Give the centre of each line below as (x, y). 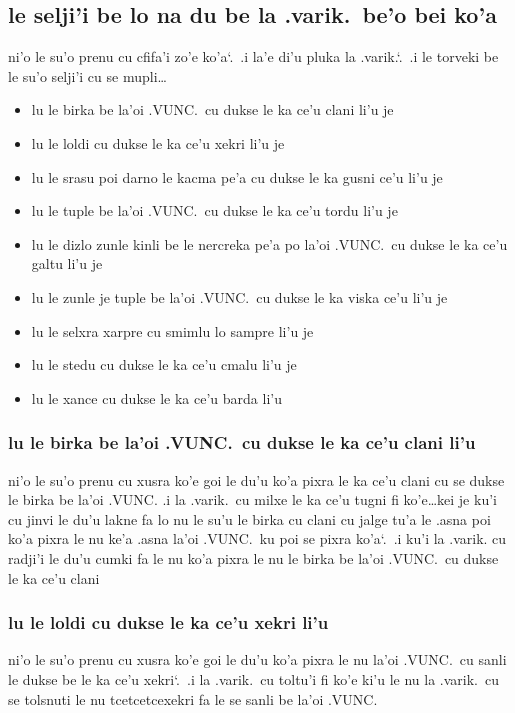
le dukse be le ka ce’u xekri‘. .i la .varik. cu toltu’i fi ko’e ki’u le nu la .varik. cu (253, 678)
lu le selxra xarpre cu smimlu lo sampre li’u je (172, 330)
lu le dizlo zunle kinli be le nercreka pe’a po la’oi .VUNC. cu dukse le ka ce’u (269, 243)
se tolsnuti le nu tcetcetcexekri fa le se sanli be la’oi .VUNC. (193, 698)
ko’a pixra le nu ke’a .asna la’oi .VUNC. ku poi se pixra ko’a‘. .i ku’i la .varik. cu (257, 538)
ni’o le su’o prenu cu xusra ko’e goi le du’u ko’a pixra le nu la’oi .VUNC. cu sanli (257, 659)
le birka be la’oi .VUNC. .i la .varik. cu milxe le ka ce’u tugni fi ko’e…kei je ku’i (252, 499)
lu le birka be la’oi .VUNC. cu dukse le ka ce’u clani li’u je (212, 109)
